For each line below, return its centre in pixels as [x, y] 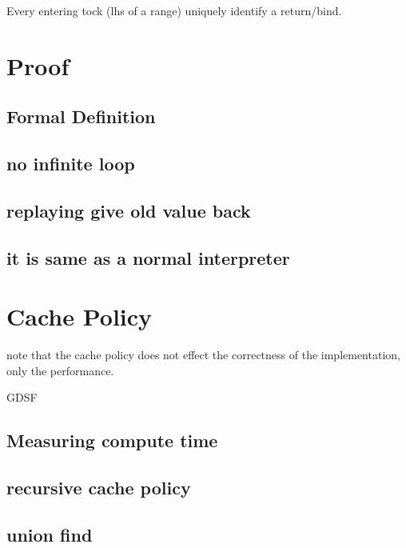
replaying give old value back [129, 210]
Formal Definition [81, 116]
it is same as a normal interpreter [148, 257]
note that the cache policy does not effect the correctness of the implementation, [203, 355]
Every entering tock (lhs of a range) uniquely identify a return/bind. [174, 10]
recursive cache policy [99, 488]
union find [50, 534]
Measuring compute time [112, 440]
